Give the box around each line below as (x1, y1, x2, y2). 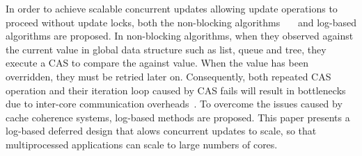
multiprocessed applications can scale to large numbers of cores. (6, 137, 278, 151)
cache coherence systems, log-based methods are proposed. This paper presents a (6, 110, 350, 124)
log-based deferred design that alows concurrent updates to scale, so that (6, 123, 317, 138)
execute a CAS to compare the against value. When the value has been (6, 55, 308, 70)
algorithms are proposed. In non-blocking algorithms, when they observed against (6, 28, 354, 43)
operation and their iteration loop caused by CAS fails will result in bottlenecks (6, 83, 346, 97)
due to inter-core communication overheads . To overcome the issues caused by (6, 96, 343, 111)
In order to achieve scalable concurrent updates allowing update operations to (6, 1, 338, 15)
